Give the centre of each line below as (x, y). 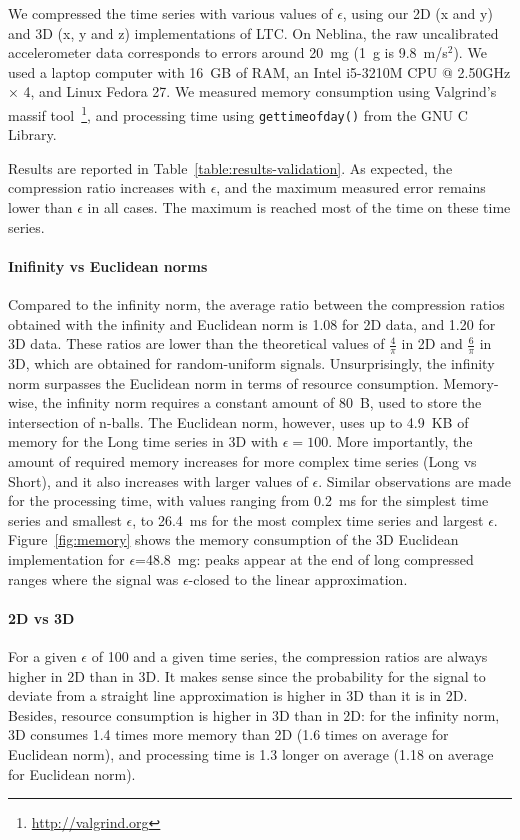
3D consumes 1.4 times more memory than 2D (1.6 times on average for (228, 734)
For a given (42, 655)
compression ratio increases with (107, 187)
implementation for (66, 559)
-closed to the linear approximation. (298, 578)
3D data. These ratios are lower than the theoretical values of (196, 343)
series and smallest (65, 519)
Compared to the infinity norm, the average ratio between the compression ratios (256, 304)
